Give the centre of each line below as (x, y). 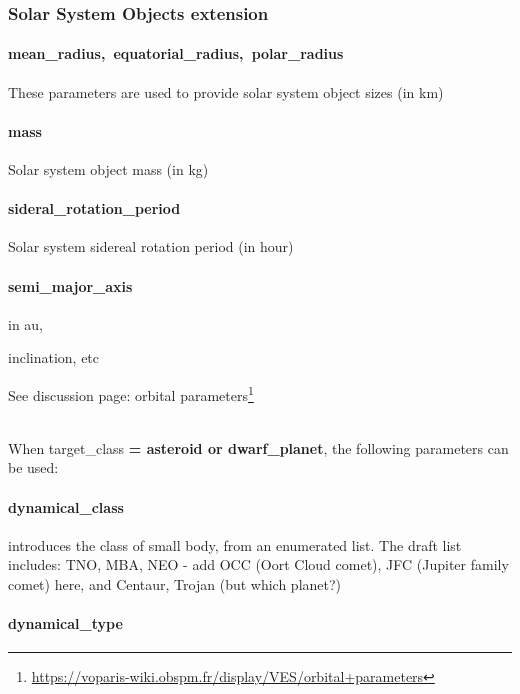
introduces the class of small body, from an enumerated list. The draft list (235, 544)
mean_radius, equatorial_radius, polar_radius (176, 53)
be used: (33, 467)
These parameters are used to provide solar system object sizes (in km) (226, 91)
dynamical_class (66, 506)
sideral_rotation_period (94, 208)
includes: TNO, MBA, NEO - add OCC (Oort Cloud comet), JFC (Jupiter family (258, 564)
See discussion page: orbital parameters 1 (131, 393)
